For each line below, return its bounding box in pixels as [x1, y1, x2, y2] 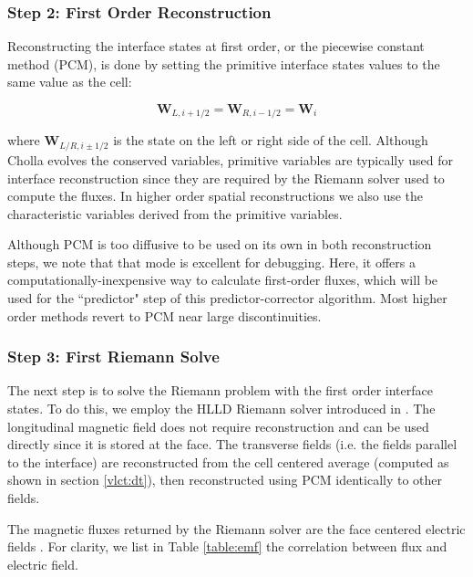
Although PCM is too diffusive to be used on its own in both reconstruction [7, 235, 432, 254]
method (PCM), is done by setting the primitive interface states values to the [7, 54, 440, 73]
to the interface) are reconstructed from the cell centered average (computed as [7, 452, 449, 471]
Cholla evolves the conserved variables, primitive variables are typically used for [7, 150, 454, 169]
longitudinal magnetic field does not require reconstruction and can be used [7, 416, 429, 435]
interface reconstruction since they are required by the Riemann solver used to [7, 168, 445, 187]
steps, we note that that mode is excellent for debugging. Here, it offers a [7, 252, 416, 271]
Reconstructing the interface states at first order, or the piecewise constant [7, 37, 425, 56]
